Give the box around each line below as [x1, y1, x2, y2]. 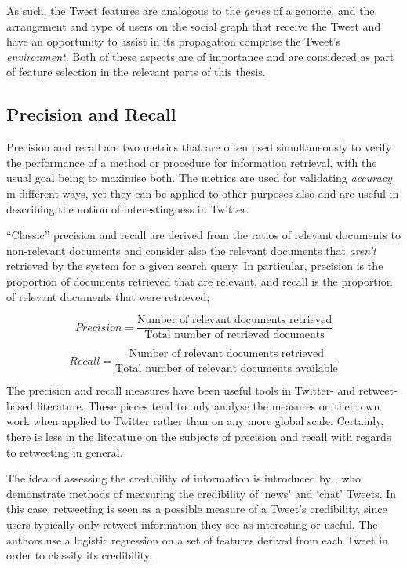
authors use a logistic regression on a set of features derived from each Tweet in [6, 531, 388, 548]
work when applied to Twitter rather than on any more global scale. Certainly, [6, 413, 384, 429]
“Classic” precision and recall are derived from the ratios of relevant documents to [6, 227, 402, 243]
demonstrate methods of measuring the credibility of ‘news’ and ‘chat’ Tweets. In [6, 485, 397, 501]
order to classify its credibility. [6, 547, 152, 563]
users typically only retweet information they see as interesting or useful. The [6, 515, 378, 532]
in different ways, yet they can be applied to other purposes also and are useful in [6, 184, 399, 201]
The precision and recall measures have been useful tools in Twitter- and [6, 382, 356, 399]
